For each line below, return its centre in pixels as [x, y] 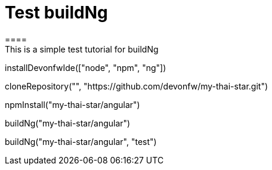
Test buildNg [56, 13]
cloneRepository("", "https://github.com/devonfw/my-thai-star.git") [137, 86]
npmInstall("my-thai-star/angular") [72, 104]
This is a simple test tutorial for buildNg [82, 49]
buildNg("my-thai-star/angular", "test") [81, 141]
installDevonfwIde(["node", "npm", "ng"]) [86, 67]
